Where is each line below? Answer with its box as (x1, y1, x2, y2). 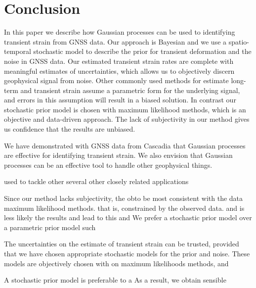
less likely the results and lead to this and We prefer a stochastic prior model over (4, 212, 252, 223)
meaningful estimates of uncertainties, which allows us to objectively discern (4, 65, 235, 76)
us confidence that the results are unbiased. (4, 124, 135, 134)
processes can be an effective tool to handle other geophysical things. (4, 159, 213, 170)
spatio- (228, 36, 250, 47)
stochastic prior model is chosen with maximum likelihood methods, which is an (4, 104, 246, 114)
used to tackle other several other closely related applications (4, 176, 189, 187)
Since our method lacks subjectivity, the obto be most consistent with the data (4, 193, 243, 203)
